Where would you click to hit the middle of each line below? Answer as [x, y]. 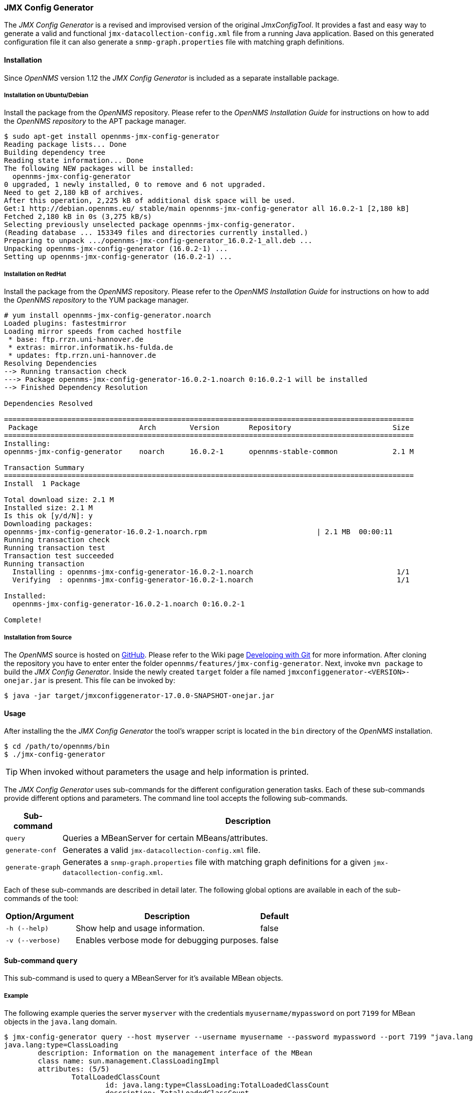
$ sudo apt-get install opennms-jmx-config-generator [112, 137]
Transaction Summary [44, 468]
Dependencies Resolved [49, 404]
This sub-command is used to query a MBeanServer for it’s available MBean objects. [144, 978]
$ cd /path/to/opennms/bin [57, 746]
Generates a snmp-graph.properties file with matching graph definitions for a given [216, 862]
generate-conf [31, 850]
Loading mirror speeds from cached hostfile [93, 332]
